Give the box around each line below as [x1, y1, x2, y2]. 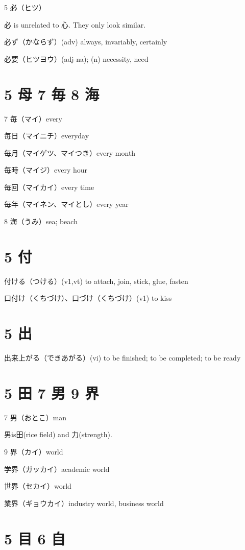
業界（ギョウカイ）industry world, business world [4, 497, 164, 508]
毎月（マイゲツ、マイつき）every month [4, 147, 136, 158]
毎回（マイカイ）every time [4, 181, 94, 192]
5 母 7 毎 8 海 [4, 83, 99, 104]
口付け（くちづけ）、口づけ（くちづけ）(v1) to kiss [4, 293, 172, 303]
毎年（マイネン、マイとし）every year [4, 199, 129, 209]
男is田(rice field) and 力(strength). [4, 429, 112, 440]
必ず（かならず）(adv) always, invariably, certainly [4, 36, 167, 47]
